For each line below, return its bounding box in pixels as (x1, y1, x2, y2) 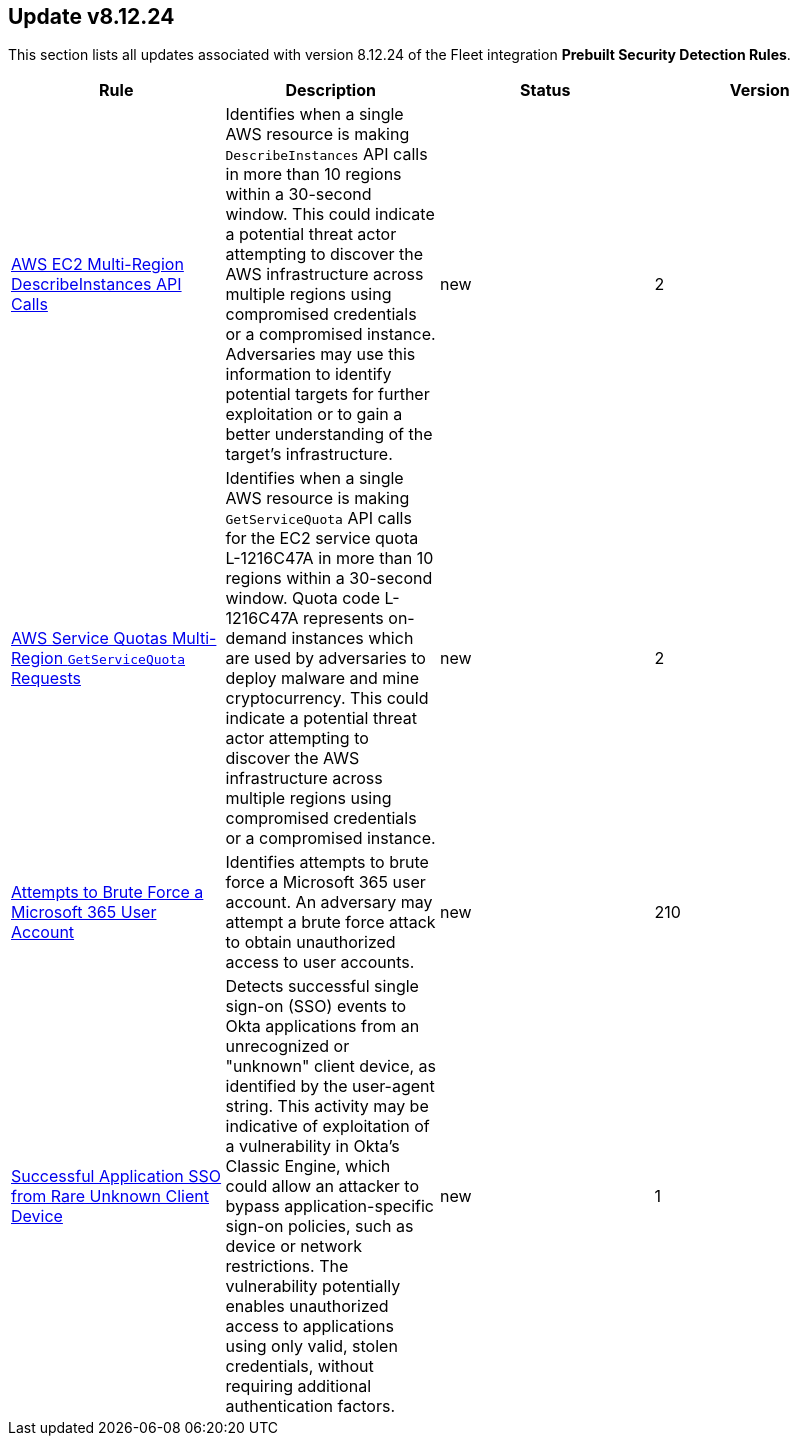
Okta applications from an (225, 1016, 420, 1037)
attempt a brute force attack (225, 912, 436, 933)
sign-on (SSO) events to (225, 996, 407, 1017)
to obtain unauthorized (225, 932, 396, 953)
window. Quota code (225, 588, 380, 609)
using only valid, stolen (225, 1336, 398, 1357)
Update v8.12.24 (8, 4, 175, 29)
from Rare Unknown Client (11, 1186, 209, 1207)
